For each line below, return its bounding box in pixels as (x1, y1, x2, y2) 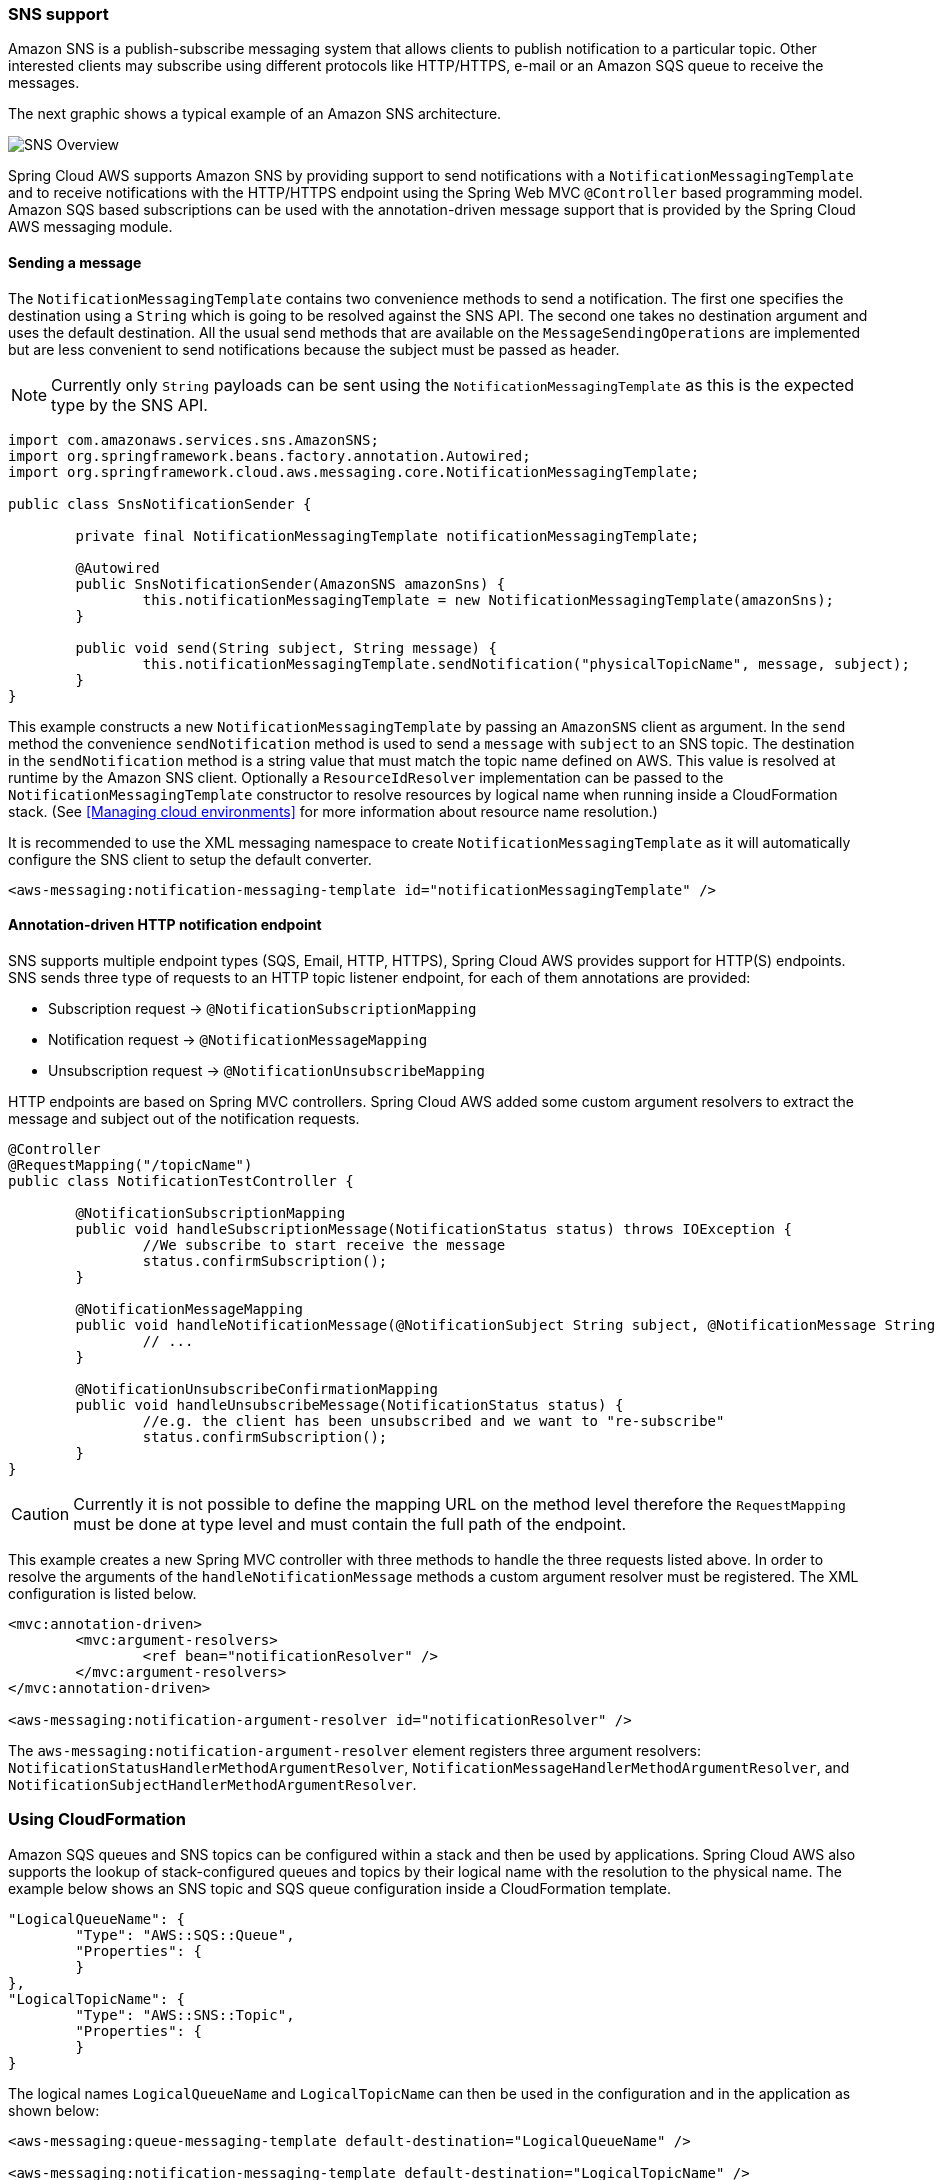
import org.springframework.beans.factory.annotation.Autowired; (8, 447, 531, 464)
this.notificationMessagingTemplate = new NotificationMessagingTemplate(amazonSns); (142, 591, 835, 608)
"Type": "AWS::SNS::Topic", (75, 2006, 295, 2023)
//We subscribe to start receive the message (142, 1236, 506, 1253)
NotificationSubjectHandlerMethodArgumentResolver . (8, 1775, 417, 1793)
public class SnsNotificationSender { (8, 495, 312, 512)
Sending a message (8, 253, 142, 271)
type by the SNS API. (51, 394, 208, 415)
